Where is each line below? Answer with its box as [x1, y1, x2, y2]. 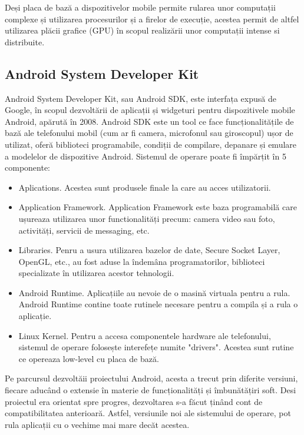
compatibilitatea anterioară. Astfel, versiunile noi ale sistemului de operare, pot [5, 407, 291, 419]
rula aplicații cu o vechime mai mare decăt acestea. [5, 418, 190, 430]
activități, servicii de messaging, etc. [18, 224, 150, 236]
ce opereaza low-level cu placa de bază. [18, 352, 159, 364]
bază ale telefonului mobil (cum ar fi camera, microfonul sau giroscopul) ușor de [5, 127, 293, 139]
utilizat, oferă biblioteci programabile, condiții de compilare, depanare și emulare [5, 138, 297, 150]
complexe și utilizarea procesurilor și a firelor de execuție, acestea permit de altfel [5, 12, 299, 25]
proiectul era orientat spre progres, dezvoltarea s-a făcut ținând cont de [5, 395, 263, 407]
